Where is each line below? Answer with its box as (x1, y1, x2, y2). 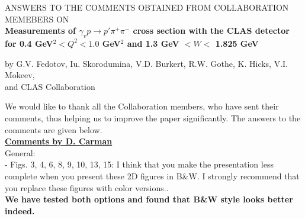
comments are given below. (5, 123, 102, 136)
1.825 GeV (215, 37, 259, 49)
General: (5, 146, 36, 159)
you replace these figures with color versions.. (5, 181, 169, 194)
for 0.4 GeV (5, 37, 53, 49)
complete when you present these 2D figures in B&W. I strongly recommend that (5, 169, 300, 182)
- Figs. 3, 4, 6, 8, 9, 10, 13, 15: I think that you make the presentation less (5, 158, 274, 170)
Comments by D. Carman (5, 135, 113, 147)
